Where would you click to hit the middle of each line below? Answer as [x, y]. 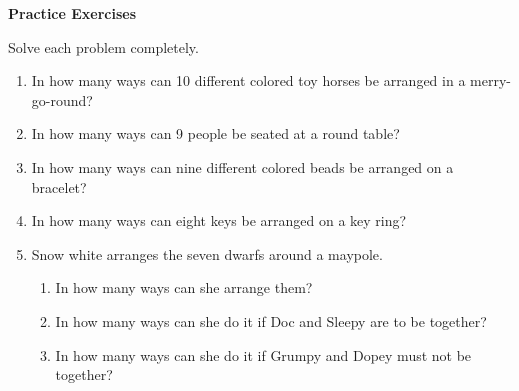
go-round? [62, 99]
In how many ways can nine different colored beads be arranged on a [242, 166]
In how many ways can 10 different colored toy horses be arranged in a [248, 80]
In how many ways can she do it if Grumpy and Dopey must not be [263, 354]
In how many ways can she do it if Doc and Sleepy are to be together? [271, 320]
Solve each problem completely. [103, 46]
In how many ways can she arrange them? [184, 287]
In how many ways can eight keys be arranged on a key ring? [219, 220]
